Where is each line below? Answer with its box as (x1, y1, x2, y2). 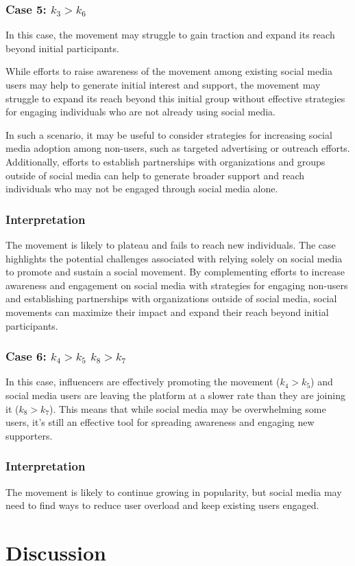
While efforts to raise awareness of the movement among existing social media (5, 64, 332, 78)
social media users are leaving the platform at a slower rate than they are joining (5, 387, 345, 402)
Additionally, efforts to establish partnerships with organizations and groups (5, 154, 326, 168)
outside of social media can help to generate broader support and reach (5, 168, 304, 182)
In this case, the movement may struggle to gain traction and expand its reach (5, 27, 335, 42)
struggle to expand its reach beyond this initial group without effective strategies (5, 91, 345, 105)
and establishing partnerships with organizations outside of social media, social (5, 291, 337, 306)
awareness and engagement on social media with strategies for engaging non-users (5, 278, 348, 292)
